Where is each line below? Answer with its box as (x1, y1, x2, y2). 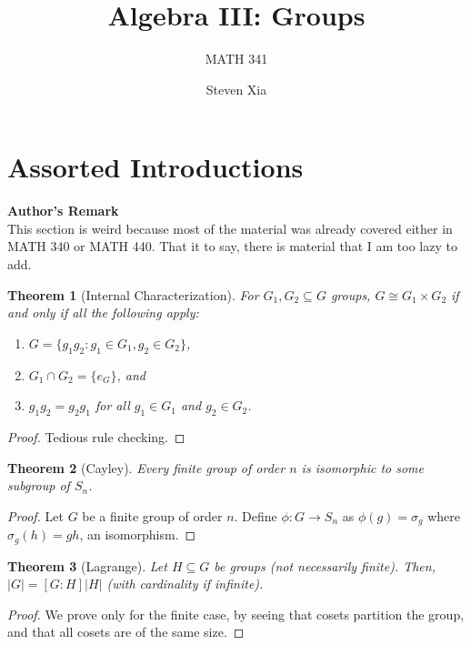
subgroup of (7, 476, 70, 495)
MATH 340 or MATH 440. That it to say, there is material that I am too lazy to (7, 237, 457, 256)
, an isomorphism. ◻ (79, 525, 196, 544)
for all (95, 396, 130, 415)
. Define (234, 506, 277, 525)
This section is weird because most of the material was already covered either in (7, 218, 453, 237)
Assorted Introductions (7, 148, 304, 186)
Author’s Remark (7, 201, 119, 220)
